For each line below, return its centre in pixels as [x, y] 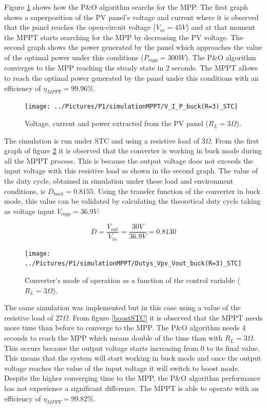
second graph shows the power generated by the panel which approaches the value [133, 47]
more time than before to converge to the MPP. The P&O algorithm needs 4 [125, 327]
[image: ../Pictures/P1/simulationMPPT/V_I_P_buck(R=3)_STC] [131, 107]
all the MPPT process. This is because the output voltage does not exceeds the [129, 160]
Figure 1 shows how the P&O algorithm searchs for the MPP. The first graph [126, 7]
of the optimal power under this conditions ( [74, 57]
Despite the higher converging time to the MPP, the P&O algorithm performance [132, 378]
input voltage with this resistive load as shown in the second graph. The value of [131, 171]
